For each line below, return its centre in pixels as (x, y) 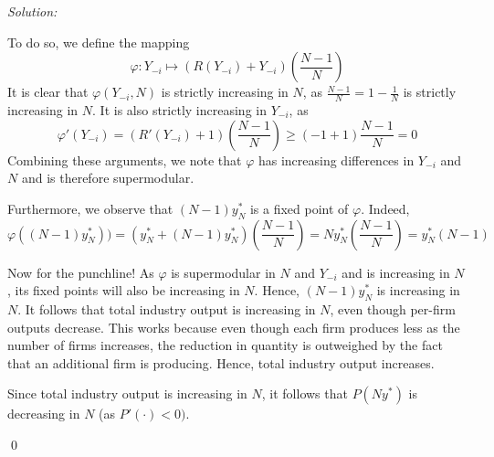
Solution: (32, 11)
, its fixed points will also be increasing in (124, 290)
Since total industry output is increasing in (127, 393)
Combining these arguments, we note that (125, 159)
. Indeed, (385, 208)
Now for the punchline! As (81, 272)
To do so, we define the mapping (99, 42)
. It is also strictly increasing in (179, 110)
